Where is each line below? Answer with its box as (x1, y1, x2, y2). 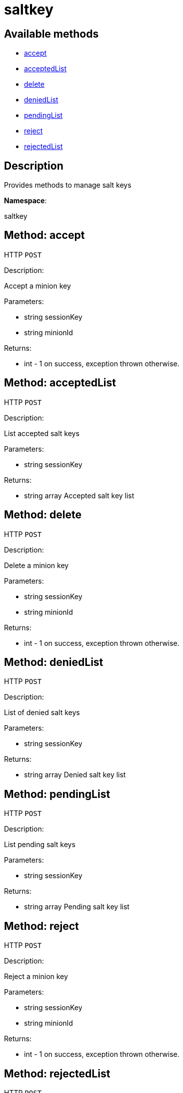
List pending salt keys (4, 840, 75, 849)
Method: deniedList (4, 655, 103, 668)
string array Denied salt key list (24, 770, 126, 779)
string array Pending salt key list (24, 902, 129, 911)
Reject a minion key (4, 972, 68, 981)
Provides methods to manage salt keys (4, 181, 131, 190)
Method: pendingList (4, 787, 110, 800)
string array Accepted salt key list (24, 491, 134, 500)
